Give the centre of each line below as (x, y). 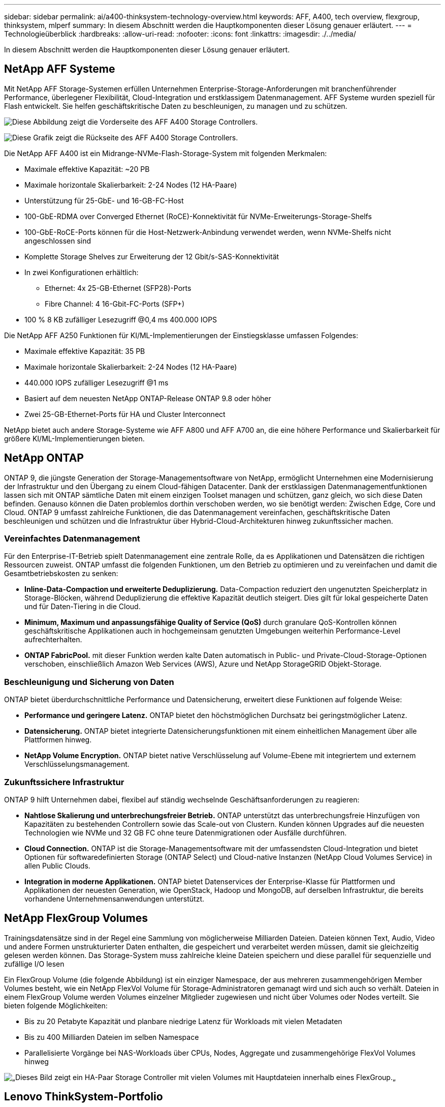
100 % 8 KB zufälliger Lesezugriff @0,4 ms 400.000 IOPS (121, 319)
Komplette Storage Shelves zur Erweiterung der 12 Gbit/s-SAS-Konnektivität (152, 256)
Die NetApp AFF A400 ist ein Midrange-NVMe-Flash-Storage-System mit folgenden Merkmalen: (166, 153)
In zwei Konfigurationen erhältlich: (82, 272)
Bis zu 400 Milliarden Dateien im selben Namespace (112, 1037)
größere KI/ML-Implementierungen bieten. (74, 438)
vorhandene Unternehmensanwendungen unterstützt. (115, 899)
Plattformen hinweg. (58, 740)
